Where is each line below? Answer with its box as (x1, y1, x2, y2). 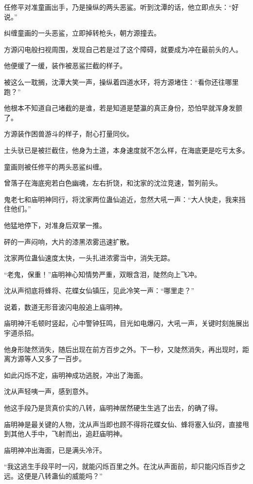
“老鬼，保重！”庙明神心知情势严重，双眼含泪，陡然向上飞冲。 (4, 269, 201, 279)
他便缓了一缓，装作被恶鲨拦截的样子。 (4, 60, 126, 71)
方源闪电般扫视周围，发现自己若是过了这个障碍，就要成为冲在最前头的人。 (4, 44, 242, 54)
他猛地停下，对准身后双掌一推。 (4, 220, 106, 230)
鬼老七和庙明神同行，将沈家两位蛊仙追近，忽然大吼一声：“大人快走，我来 (4, 194, 239, 204)
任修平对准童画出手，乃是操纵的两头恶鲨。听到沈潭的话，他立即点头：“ (4, 2, 232, 12)
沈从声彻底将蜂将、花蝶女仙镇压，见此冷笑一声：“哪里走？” (4, 285, 195, 296)
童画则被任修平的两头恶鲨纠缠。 (4, 161, 106, 171)
